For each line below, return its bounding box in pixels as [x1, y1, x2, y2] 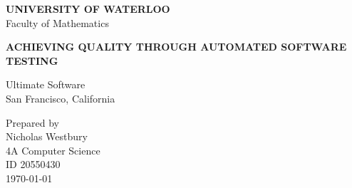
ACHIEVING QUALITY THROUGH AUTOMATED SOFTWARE [6, 39, 347, 54]
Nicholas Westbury [6, 129, 88, 144]
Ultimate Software [6, 77, 86, 92]
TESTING [6, 53, 58, 68]
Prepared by [6, 115, 59, 130]
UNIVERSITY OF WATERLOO [6, 1, 170, 16]
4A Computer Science [6, 142, 100, 157]
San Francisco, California [6, 90, 115, 105]
